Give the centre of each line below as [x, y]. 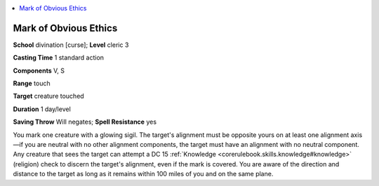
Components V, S [39, 71]
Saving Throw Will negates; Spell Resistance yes [85, 122]
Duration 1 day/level [42, 109]
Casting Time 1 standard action [59, 58]
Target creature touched [48, 96]
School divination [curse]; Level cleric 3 [71, 45]
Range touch [32, 83]
